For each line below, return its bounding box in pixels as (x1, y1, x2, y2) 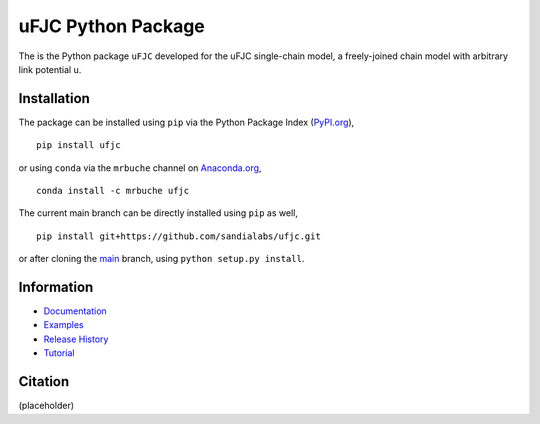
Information (18, 279, 94, 295)
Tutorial (43, 347, 75, 359)
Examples (43, 319, 84, 331)
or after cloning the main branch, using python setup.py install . (18, 253, 305, 265)
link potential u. (18, 63, 82, 75)
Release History (43, 333, 109, 345)
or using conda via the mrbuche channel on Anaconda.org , (18, 161, 262, 174)
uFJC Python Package (18, 15, 205, 37)
